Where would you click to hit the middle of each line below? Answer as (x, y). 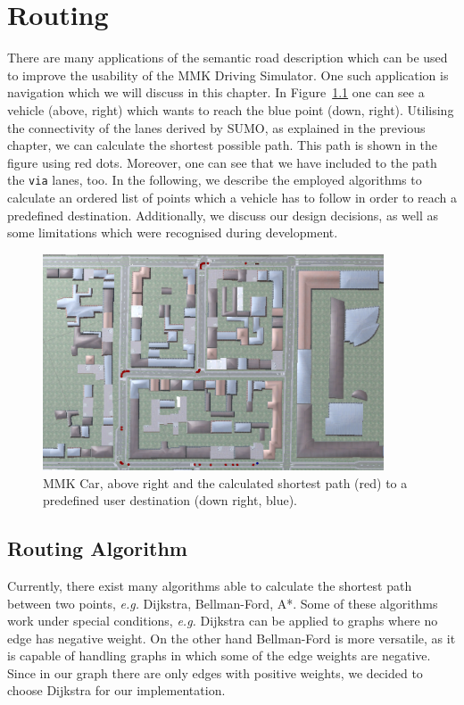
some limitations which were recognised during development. (173, 232)
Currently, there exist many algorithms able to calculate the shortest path (210, 585)
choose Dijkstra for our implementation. (116, 690)
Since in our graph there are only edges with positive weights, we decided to (215, 672)
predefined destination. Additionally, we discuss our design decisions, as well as (223, 215)
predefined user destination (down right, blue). (170, 500)
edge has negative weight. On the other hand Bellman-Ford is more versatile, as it (232, 638)
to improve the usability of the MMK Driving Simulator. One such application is (228, 75)
